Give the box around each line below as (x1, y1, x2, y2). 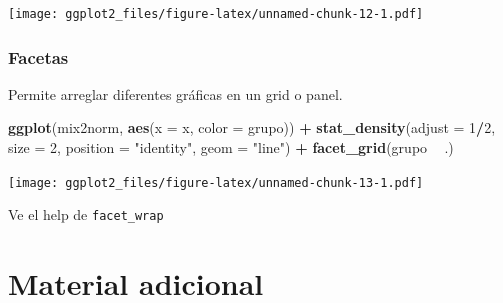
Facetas (8, 44, 69, 69)
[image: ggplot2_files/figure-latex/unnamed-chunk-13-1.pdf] (8, 175, 424, 190)
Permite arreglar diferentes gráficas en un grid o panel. (8, 83, 343, 104)
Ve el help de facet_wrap (8, 204, 164, 225)
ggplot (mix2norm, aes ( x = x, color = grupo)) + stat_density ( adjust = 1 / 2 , (8, 117, 496, 138)
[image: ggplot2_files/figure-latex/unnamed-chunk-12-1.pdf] (8, 7, 424, 21)
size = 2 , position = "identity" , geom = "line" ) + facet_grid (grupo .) (8, 137, 454, 158)
